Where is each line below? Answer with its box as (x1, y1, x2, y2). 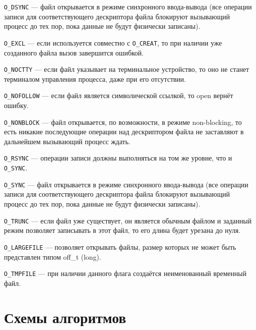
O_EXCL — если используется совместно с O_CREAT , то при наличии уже (4, 37, 222, 48)
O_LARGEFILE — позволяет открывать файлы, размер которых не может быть (4, 241, 236, 252)
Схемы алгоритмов (4, 307, 127, 327)
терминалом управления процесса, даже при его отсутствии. (4, 73, 186, 84)
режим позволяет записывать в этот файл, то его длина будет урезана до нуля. (4, 225, 241, 235)
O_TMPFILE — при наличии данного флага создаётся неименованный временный (4, 268, 247, 278)
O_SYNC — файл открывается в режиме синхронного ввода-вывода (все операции (4, 179, 249, 189)
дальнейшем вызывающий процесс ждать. (4, 136, 130, 146)
